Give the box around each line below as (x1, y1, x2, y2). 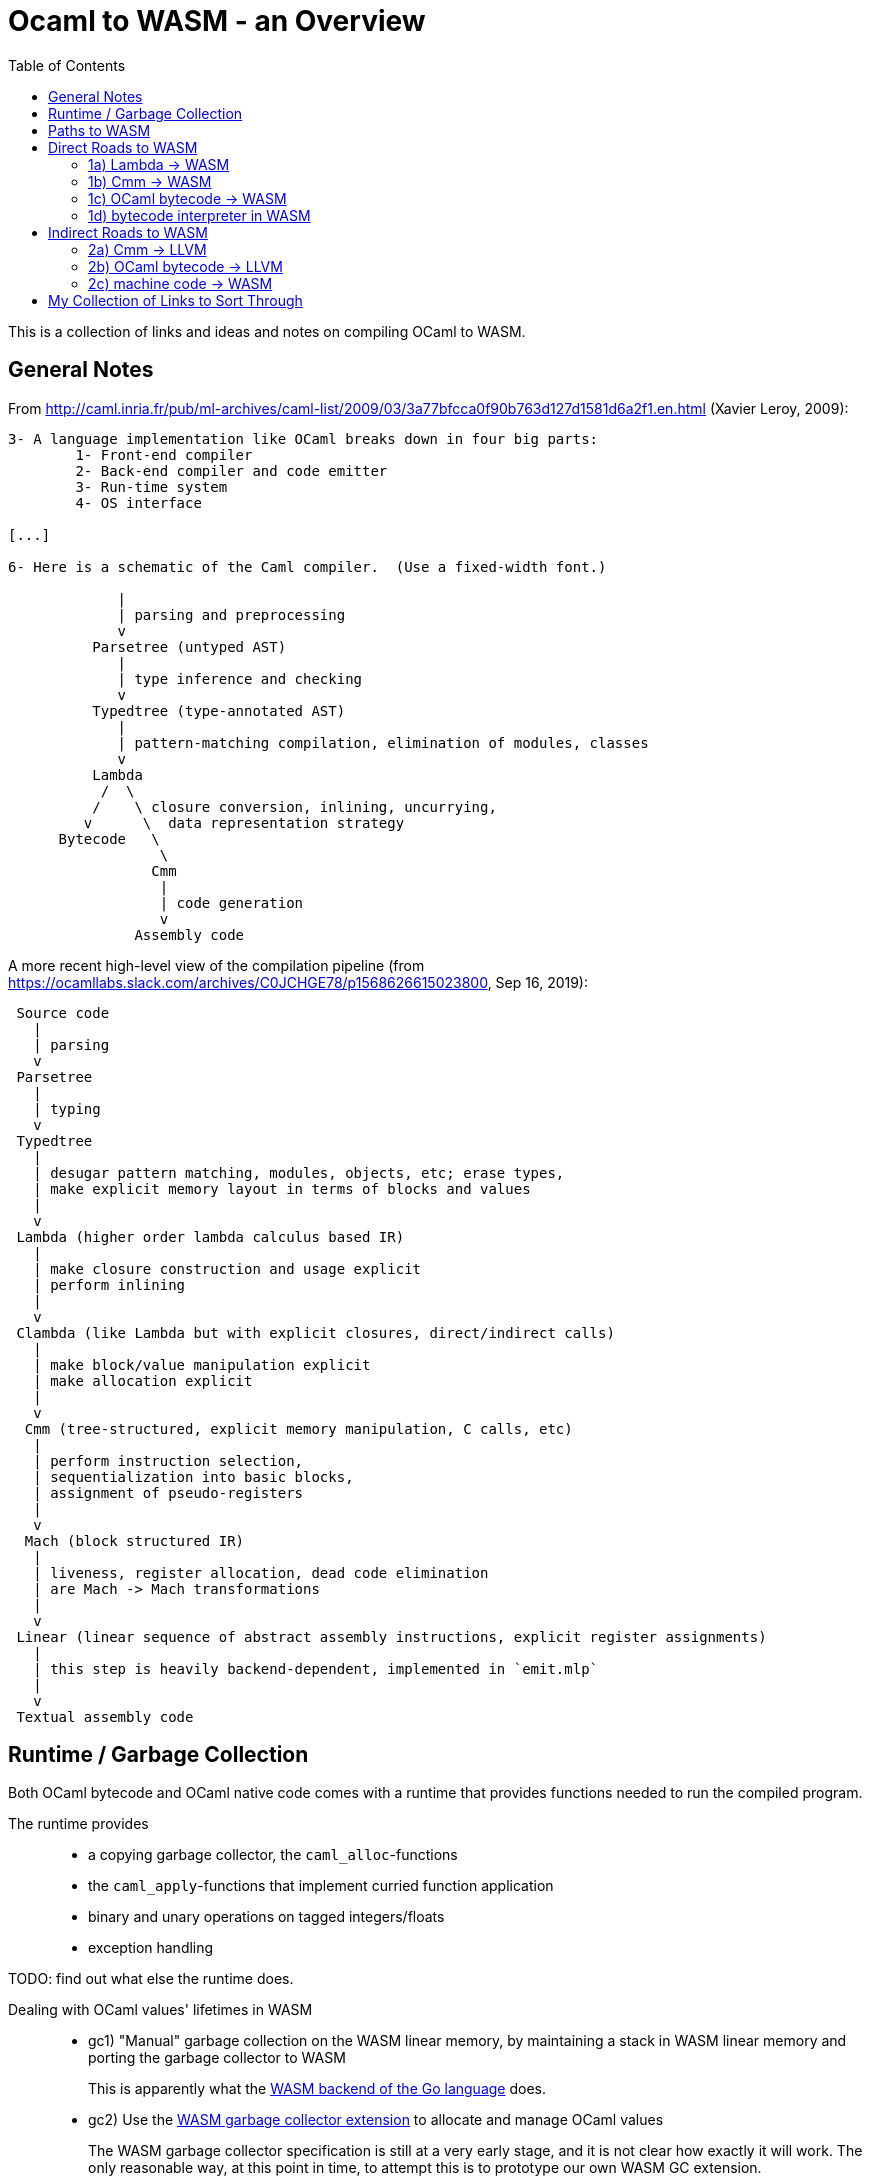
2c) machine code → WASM (88, 274, 273, 292)
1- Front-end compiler (75, 446, 253, 463)
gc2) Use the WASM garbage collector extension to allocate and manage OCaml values (88, 2111, 664, 2129)
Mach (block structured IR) (24, 1532, 245, 1549)
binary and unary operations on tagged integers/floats (88, 1908, 445, 1926)
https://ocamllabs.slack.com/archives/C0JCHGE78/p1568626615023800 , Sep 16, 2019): (8, 973, 589, 991)
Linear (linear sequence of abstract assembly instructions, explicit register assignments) (16, 1628, 767, 1645)
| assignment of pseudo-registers (33, 1484, 304, 1501)
